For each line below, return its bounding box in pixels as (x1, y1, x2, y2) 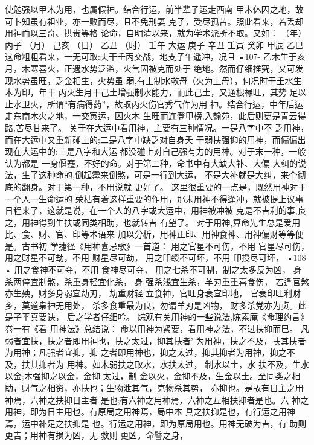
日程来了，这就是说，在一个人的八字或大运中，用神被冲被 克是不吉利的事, (5, 204, 298, 217)
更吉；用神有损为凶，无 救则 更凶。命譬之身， (5, 429, 188, 441)
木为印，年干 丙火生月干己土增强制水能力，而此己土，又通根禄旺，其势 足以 (5, 86, 307, 98)
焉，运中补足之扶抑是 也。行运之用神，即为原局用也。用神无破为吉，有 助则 (5, 417, 307, 429)
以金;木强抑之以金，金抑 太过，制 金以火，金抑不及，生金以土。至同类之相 (5, 370, 301, 382)
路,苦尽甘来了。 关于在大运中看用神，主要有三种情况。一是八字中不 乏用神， (5, 121, 309, 133)
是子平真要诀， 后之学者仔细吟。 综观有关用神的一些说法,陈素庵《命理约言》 (5, 310, 309, 323)
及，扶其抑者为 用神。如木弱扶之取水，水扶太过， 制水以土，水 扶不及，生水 (5, 357, 309, 370)
